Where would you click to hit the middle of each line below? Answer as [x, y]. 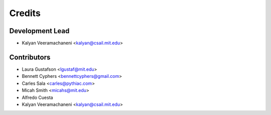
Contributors [30, 57]
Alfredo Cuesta [37, 97]
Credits [25, 13]
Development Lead [39, 31]
